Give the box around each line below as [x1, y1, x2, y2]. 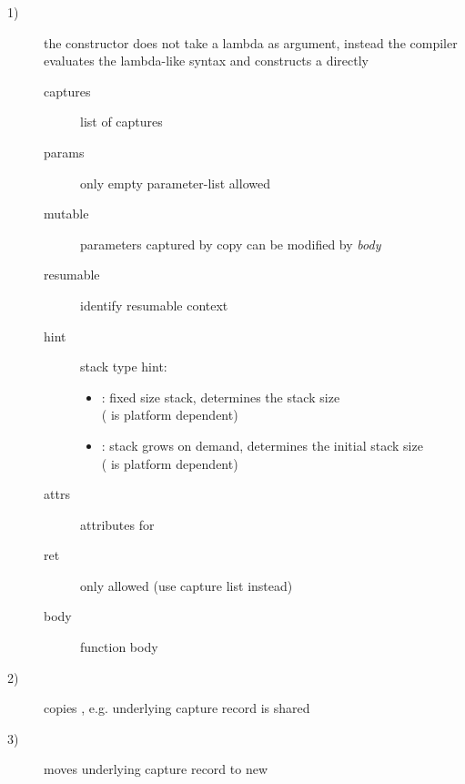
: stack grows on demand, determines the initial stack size [101, 435, 423, 454]
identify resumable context [80, 295, 228, 314]
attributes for [80, 514, 155, 534]
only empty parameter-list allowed [80, 173, 270, 192]
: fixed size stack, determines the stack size [101, 387, 340, 406]
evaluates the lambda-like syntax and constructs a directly [44, 51, 369, 70]
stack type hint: [80, 357, 167, 376]
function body [80, 637, 158, 657]
